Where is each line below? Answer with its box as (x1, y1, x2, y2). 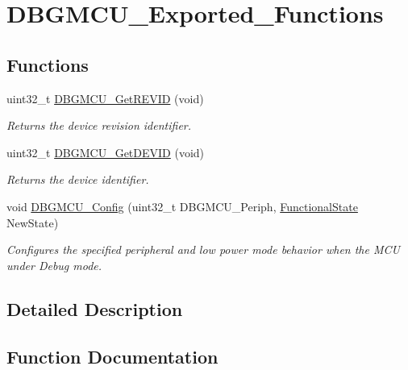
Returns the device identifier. (6, 171, 149, 188)
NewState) (6, 214, 59, 231)
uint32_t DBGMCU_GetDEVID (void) (6, 143, 205, 160)
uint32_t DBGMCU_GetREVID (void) (6, 89, 204, 106)
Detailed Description (6, 296, 183, 321)
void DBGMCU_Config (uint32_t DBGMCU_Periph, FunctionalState (6, 197, 358, 214)
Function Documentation (6, 343, 219, 368)
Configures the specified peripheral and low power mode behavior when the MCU (6, 241, 400, 258)
